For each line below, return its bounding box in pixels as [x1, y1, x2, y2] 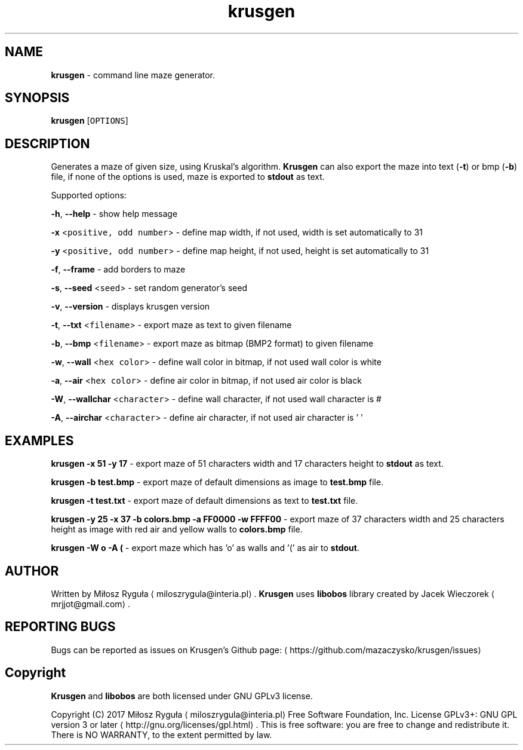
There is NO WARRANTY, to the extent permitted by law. [51, 729, 272, 740]
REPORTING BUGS [5, 619, 116, 635]
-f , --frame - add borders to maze [51, 264, 186, 275]
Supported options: [51, 190, 127, 201]
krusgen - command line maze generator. [51, 69, 216, 80]
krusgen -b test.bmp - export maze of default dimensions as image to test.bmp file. [51, 477, 384, 488]
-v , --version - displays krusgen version [51, 301, 210, 312]
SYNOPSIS [5, 90, 70, 106]
